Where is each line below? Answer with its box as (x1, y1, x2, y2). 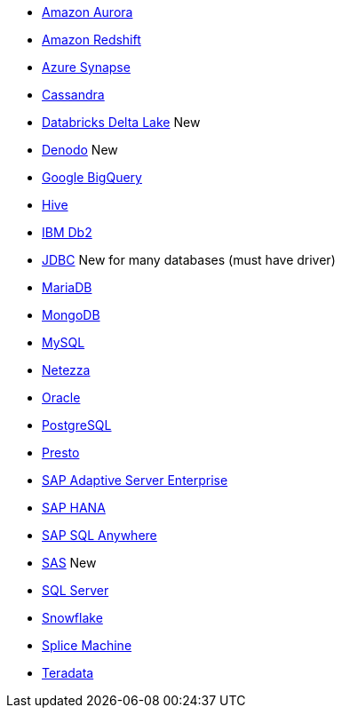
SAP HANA (42, 500, 106, 515)
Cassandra (42, 87, 105, 102)
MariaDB (42, 280, 92, 295)
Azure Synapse (42, 60, 131, 75)
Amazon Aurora (42, 4, 133, 20)
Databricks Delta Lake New (42, 115, 201, 130)
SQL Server (42, 583, 109, 598)
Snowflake (42, 610, 103, 625)
